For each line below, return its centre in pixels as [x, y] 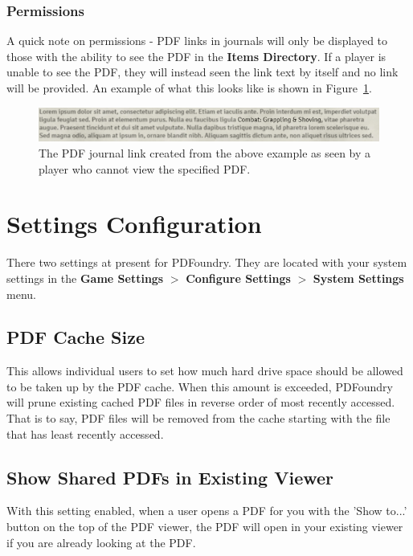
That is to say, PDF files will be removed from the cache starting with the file [198, 418]
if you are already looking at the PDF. [101, 542]
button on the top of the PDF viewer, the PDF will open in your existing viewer [205, 527]
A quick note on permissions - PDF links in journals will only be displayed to [197, 41]
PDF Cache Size [76, 337]
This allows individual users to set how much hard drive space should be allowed [205, 371]
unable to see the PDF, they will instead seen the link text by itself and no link [202, 72]
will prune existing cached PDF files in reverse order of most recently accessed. [201, 402]
